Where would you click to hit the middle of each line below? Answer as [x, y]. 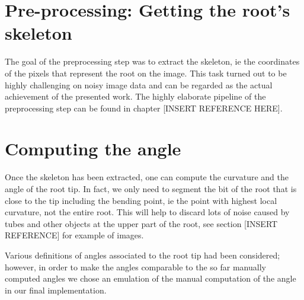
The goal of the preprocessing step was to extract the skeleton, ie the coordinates [152, 61]
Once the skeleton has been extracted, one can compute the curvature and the [147, 177]
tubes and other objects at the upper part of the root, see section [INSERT [141, 223]
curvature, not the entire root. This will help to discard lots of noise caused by [147, 212]
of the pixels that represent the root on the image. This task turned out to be [146, 73]
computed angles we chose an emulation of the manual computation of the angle [151, 278]
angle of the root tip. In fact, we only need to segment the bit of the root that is [151, 189]
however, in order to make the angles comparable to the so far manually [135, 267]
